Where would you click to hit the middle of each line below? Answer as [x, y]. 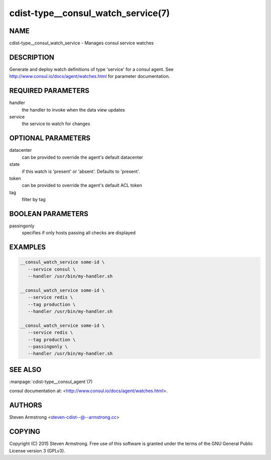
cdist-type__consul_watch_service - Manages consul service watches [82, 43]
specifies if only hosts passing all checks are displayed [79, 233]
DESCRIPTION [32, 57]
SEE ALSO [25, 370]
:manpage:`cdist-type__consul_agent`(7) [51, 382]
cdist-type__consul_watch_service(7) [90, 13]
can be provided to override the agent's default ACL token [82, 186]
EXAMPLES [28, 247]
